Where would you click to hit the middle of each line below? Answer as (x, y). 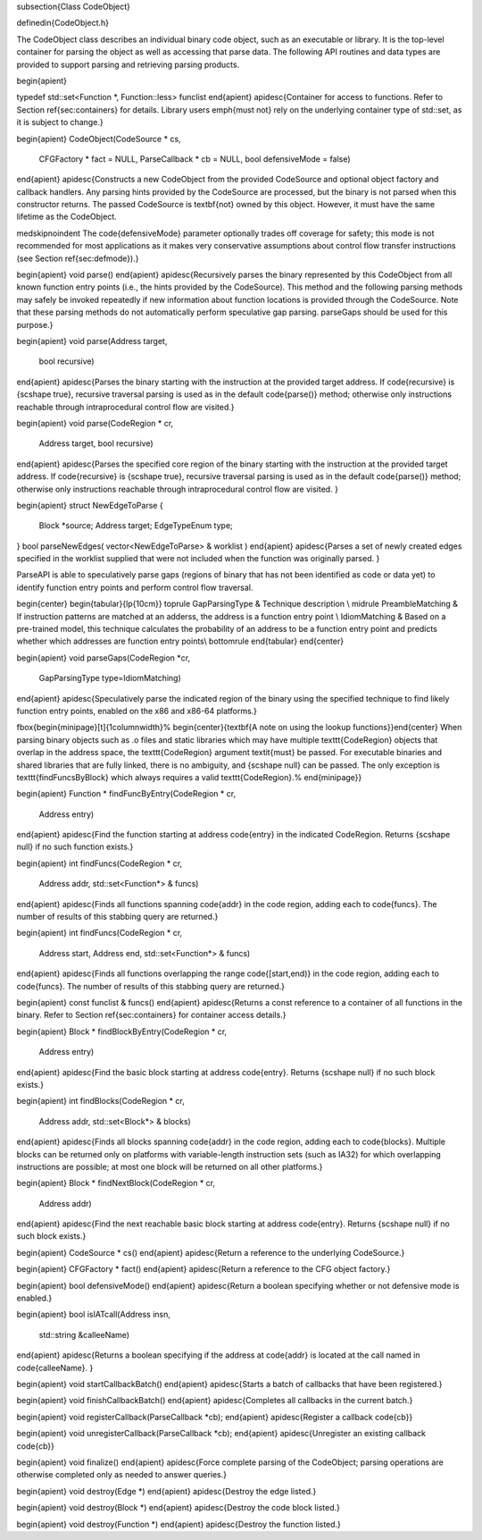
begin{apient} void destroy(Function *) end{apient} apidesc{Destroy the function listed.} (179, 1524)
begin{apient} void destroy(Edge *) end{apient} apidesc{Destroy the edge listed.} (166, 1491)
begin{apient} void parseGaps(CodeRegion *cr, (104, 658)
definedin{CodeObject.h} (62, 23)
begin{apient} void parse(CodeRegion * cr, (95, 423)
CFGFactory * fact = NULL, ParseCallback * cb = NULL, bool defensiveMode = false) (195, 159)
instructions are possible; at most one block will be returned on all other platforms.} (170, 1166)
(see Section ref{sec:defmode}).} (78, 258)
